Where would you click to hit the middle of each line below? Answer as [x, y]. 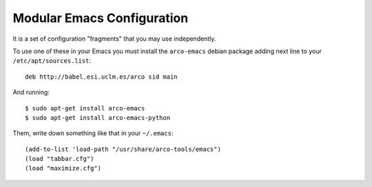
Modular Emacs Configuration [101, 18]
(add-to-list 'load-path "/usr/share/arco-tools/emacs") [123, 149]
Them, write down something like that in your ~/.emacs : [93, 133]
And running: [31, 92]
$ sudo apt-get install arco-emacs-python [98, 118]
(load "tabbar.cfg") [60, 159]
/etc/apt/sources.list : [52, 61]
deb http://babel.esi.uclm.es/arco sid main [102, 77]
